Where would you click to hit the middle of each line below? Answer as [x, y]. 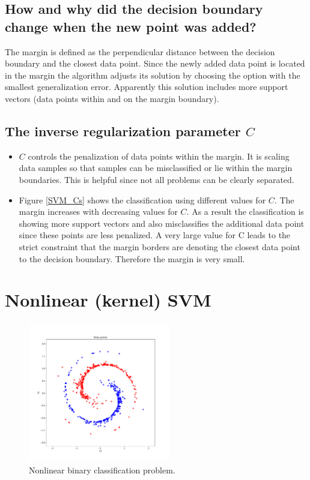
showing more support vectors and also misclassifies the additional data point [162, 223]
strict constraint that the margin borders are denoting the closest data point [160, 246]
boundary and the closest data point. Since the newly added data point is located [155, 63]
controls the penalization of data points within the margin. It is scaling [159, 156]
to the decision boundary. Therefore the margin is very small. [132, 258]
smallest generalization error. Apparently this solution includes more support [147, 87]
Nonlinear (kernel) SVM [108, 300]
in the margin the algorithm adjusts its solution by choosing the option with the [153, 75]
